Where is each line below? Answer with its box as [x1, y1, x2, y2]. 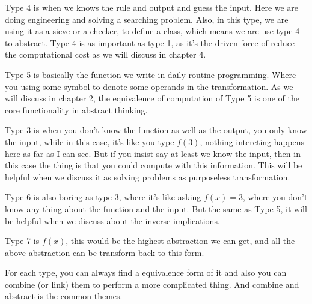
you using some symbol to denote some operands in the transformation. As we [5, 80, 293, 92]
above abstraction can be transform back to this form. [5, 246, 204, 258]
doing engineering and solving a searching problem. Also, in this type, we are [5, 13, 289, 25]
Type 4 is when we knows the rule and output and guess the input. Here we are [5, 1, 299, 13]
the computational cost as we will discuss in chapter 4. [5, 48, 206, 61]
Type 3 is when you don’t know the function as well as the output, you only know [5, 124, 307, 136]
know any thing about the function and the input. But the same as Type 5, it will [5, 202, 307, 215]
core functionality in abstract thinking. [5, 103, 148, 116]
